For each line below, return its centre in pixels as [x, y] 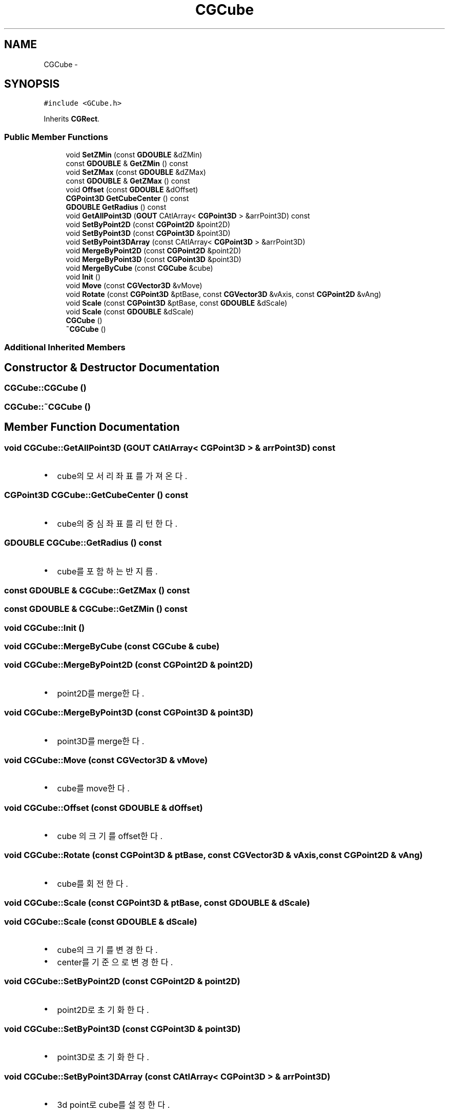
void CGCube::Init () [45, 628]
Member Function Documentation [92, 427]
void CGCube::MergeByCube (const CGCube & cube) [112, 646]
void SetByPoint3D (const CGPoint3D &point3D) [148, 233]
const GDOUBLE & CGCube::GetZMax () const [97, 590]
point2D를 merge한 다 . [101, 693]
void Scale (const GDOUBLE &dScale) [130, 312]
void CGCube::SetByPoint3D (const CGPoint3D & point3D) [123, 1029]
